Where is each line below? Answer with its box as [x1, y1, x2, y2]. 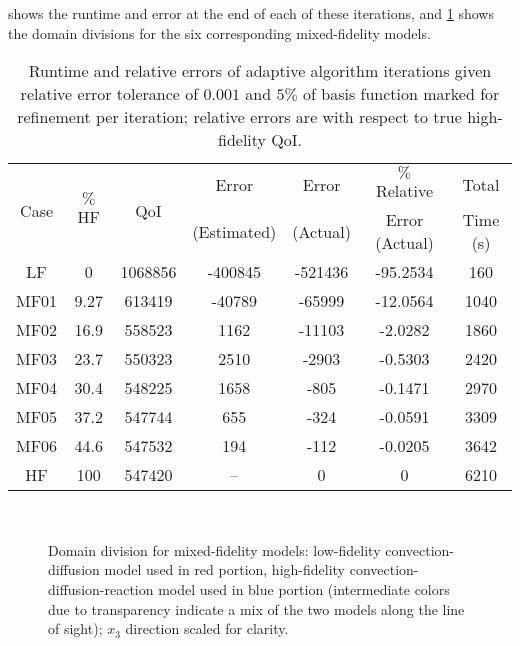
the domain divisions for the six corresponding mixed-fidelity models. [8, 22, 431, 43]
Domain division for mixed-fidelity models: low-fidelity [48, 539, 381, 560]
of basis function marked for [303, 82, 500, 106]
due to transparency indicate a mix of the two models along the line [48, 598, 465, 619]
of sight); [48, 618, 103, 639]
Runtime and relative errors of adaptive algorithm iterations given [28, 59, 492, 83]
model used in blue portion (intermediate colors [158, 578, 450, 599]
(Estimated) [192, 219, 277, 243]
